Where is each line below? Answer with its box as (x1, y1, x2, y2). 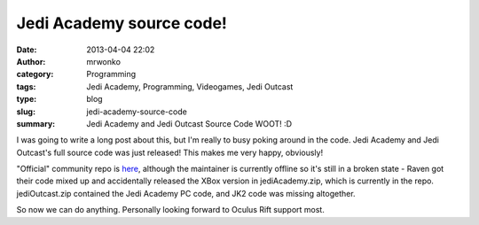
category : (16, 69, 54, 80)
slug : (16, 106, 35, 117)
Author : (16, 56, 46, 66)
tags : (16, 81, 36, 92)
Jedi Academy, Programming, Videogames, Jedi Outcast (86, 81, 294, 92)
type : (16, 94, 37, 105)
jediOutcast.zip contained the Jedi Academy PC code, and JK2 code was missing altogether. (16, 188, 356, 198)
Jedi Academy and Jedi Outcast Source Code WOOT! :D (86, 118, 293, 128)
